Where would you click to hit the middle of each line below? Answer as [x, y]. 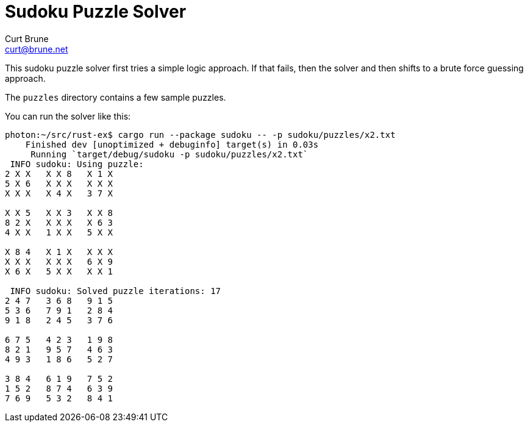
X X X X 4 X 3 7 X [59, 193]
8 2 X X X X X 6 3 [59, 222]
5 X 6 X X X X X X [59, 183]
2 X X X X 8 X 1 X [59, 174]
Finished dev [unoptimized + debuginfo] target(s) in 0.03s [172, 144]
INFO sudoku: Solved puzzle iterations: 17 [116, 291]
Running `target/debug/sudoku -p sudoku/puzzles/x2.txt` [169, 154]
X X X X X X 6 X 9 [59, 261]
